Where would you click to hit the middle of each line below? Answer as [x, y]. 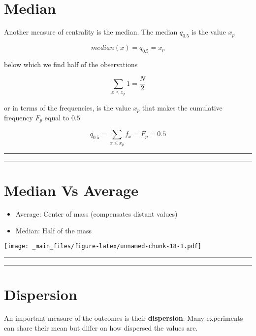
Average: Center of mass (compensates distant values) [96, 214]
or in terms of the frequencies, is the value [67, 107]
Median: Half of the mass [53, 230]
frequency [18, 117]
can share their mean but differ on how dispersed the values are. [101, 327]
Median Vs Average [71, 190]
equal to [57, 117]
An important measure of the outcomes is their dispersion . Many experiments [124, 318]
